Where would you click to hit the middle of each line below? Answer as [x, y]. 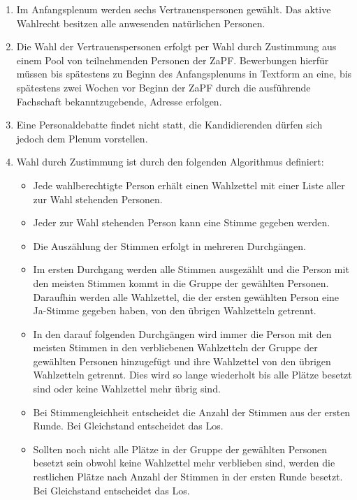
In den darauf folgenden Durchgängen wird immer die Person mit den [182, 333]
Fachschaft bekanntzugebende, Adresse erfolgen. [119, 101]
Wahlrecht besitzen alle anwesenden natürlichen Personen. [141, 23]
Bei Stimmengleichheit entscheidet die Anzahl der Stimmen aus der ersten [192, 412]
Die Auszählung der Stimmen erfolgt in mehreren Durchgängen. [169, 245]
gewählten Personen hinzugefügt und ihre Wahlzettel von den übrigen [182, 361]
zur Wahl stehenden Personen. [98, 199]
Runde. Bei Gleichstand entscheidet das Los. [128, 426]
